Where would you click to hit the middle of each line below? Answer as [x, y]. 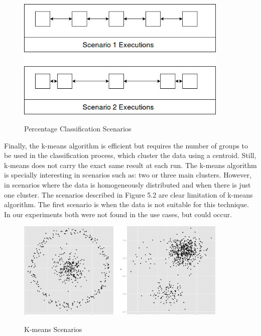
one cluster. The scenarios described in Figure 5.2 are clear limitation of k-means [128, 194]
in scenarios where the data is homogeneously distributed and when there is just [127, 185]
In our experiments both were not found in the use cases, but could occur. [118, 214]
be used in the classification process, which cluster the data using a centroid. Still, [130, 155]
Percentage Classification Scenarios [78, 129]
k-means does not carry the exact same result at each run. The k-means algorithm [130, 165]
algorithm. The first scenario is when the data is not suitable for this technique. [126, 204]
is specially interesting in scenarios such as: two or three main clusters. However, [128, 175]
